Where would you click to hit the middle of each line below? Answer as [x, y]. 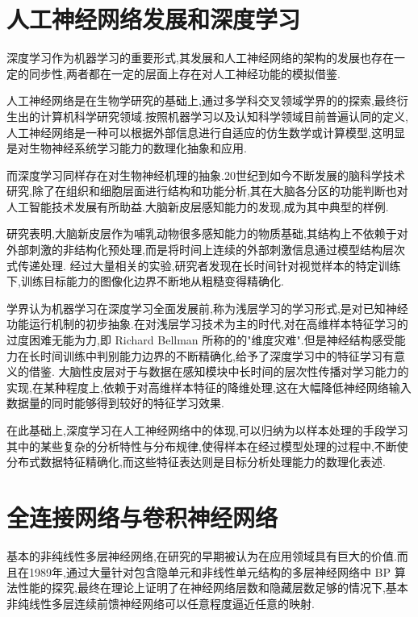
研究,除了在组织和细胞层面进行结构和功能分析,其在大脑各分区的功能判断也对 [207, 191]
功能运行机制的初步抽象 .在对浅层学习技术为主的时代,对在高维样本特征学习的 [207, 324]
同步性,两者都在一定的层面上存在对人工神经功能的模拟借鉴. [184, 73]
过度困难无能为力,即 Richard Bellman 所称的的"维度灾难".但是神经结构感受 [201, 340]
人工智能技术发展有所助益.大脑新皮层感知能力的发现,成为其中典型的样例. [198, 206]
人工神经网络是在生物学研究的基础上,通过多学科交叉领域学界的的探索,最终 [202, 100]
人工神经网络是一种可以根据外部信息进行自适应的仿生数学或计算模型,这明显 [206, 132]
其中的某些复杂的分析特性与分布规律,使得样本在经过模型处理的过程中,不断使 [207, 446]
